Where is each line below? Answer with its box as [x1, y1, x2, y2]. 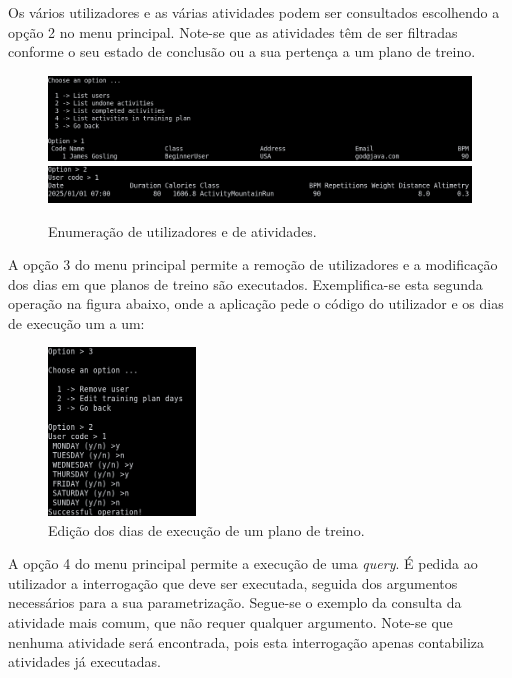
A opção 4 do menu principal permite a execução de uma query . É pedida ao [8, 553, 478, 574]
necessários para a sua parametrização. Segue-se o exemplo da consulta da [8, 592, 462, 613]
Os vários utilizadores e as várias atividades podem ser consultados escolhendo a [8, 2, 500, 22]
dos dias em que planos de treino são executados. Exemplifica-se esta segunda [8, 273, 483, 294]
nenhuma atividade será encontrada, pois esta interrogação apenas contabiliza [8, 631, 485, 652]
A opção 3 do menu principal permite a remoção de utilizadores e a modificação [8, 254, 498, 275]
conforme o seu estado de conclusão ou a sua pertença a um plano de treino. [8, 41, 476, 62]
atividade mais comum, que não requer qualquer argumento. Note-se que [8, 611, 453, 632]
